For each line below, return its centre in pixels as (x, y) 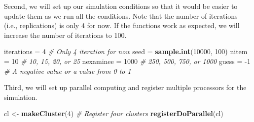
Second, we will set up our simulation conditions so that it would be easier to (121, 6)
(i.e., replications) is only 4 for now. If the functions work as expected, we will (122, 25)
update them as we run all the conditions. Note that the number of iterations (121, 15)
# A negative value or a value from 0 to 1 (68, 71)
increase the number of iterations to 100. (65, 35)
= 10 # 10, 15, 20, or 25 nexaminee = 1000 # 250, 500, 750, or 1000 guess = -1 (127, 61)
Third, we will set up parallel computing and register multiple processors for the (125, 87)
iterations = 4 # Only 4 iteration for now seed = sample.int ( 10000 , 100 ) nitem (126, 51)
